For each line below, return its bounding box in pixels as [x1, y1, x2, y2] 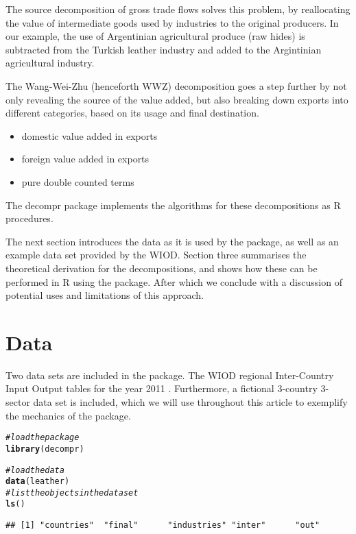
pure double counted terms [21, 174, 134, 189]
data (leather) [5, 476, 70, 487]
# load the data [5, 465, 64, 475]
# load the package [5, 433, 80, 443]
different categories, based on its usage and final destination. [5, 106, 259, 120]
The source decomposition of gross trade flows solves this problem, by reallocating [5, 2, 351, 16]
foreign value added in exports [21, 151, 150, 166]
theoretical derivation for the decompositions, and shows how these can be [5, 260, 318, 275]
